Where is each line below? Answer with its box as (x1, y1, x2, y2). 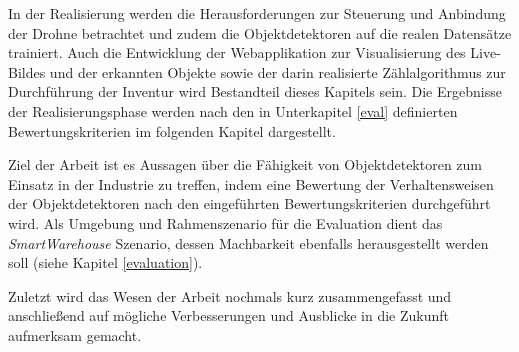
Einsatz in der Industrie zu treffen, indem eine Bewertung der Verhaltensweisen (8, 173, 494, 194)
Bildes (8, 61, 46, 82)
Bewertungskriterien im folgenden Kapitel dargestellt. (8, 120, 336, 141)
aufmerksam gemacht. (8, 324, 142, 345)
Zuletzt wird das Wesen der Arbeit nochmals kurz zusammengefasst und (8, 285, 452, 306)
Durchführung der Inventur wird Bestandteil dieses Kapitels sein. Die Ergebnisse (8, 81, 502, 102)
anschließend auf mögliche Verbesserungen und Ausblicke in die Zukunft (8, 305, 450, 326)
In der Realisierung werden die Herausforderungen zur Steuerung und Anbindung (8, 3, 506, 23)
